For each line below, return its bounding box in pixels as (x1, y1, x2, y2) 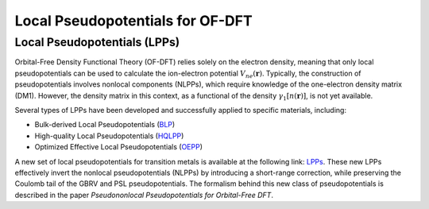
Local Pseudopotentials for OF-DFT (14, 12, 253, 29)
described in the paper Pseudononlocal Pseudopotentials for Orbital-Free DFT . (14, 190, 274, 199)
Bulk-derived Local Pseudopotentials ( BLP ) (34, 120, 176, 130)
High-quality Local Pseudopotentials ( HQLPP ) (34, 131, 184, 141)
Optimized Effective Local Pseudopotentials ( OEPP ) (34, 142, 203, 152)
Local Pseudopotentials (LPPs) (14, 35, 180, 49)
